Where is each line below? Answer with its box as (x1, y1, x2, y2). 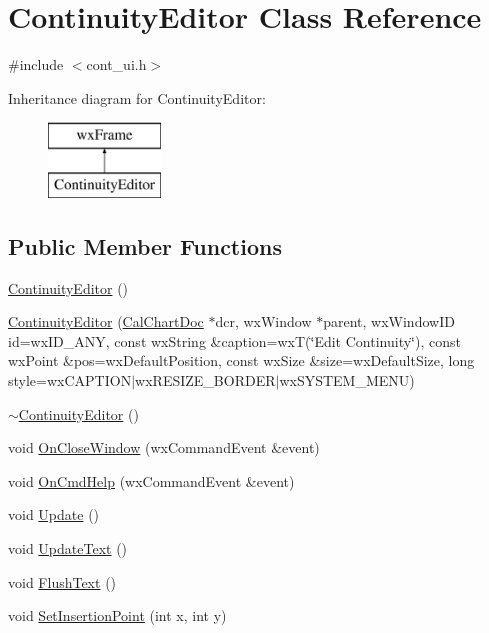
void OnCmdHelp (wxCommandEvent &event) (8, 470, 295, 491)
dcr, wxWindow (215, 311, 312, 332)
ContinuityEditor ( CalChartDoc (8, 311, 204, 332)
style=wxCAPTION (8, 370, 132, 391)
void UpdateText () (8, 538, 128, 559)
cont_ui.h (86, 54, 147, 75)
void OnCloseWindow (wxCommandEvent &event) (8, 437, 320, 458)
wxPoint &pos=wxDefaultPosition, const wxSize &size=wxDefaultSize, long (8, 350, 475, 371)
